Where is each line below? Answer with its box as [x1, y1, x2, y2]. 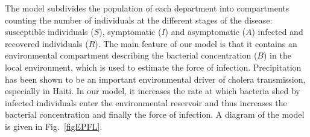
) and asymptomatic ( [165, 25, 246, 38]
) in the [263, 49, 291, 62]
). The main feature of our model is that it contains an [95, 37, 297, 49]
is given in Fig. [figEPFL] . [5, 119, 103, 132]
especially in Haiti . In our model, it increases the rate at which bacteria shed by [5, 84, 300, 97]
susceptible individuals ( [5, 25, 94, 38]
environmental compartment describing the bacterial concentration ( [5, 49, 258, 62]
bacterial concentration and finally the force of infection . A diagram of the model [5, 108, 305, 121]
